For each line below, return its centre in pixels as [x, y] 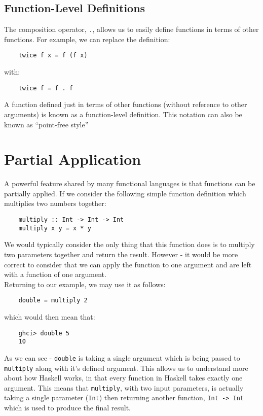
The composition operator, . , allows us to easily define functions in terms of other [131, 29]
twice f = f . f [46, 88]
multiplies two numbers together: [55, 203]
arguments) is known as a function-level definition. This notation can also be [123, 114]
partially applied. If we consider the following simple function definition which [125, 193]
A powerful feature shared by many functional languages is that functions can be [130, 183]
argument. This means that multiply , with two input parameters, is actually [124, 387]
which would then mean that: [50, 316]
